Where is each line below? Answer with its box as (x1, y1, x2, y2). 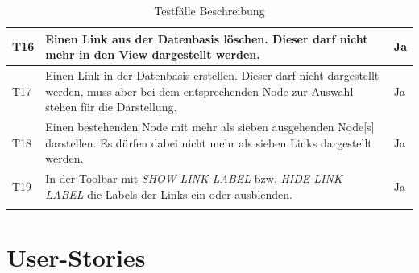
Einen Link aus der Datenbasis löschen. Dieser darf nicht (45, 30, 368, 47)
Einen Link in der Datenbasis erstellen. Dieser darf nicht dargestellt (45, 67, 380, 84)
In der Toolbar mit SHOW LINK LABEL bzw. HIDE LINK (45, 170, 342, 187)
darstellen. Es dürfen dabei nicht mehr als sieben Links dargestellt (45, 134, 372, 151)
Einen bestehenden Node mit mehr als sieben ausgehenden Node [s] (45, 118, 375, 135)
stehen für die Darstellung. (45, 98, 177, 115)
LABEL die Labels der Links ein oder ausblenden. (45, 185, 292, 202)
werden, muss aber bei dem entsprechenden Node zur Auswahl (45, 82, 354, 99)
